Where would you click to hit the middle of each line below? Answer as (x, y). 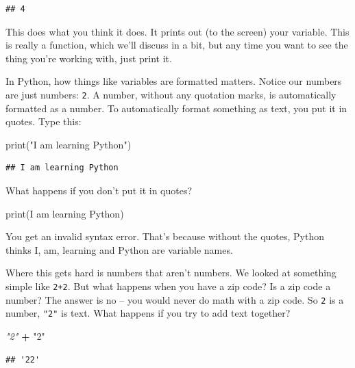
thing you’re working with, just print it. (89, 58)
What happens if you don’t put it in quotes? (99, 190)
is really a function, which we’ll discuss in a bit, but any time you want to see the (177, 45)
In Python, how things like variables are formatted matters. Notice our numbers (174, 81)
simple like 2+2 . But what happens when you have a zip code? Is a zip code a (168, 286)
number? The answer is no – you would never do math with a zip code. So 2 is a (175, 299)
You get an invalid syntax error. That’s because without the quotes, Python (165, 236)
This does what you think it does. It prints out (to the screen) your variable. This (177, 31)
